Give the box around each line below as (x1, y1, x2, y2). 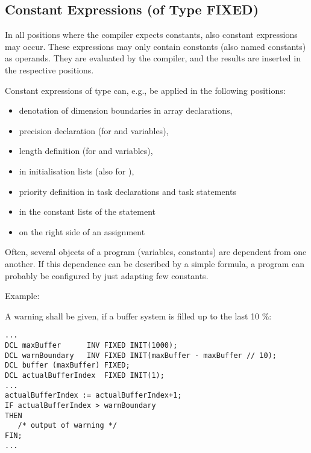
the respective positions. (5, 63, 94, 76)
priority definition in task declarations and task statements (19, 185, 237, 197)
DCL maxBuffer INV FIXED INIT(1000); (5, 341, 178, 350)
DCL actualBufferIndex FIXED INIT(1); (5, 371, 165, 380)
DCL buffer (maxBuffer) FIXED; (5, 361, 130, 370)
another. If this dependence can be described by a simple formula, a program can (5, 257, 305, 270)
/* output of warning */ (17, 421, 118, 430)
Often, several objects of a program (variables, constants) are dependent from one (5, 245, 307, 258)
